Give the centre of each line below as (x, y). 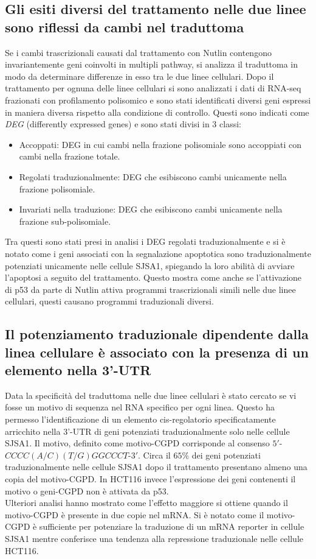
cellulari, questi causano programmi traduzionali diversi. (109, 301)
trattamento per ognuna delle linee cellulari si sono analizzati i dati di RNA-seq (153, 88)
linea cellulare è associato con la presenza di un (157, 352)
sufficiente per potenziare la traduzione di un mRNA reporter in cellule (172, 526)
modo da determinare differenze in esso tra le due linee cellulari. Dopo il (139, 76)
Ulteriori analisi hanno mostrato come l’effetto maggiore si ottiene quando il (146, 503)
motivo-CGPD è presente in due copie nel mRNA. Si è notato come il (135, 514)
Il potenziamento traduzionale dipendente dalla (157, 334)
